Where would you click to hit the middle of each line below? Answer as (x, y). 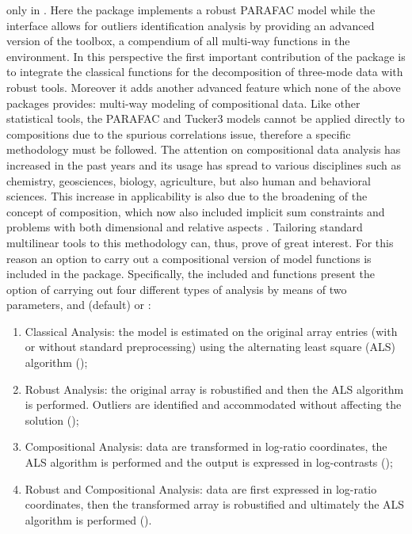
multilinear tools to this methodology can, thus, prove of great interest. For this (200, 242)
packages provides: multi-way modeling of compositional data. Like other (183, 103)
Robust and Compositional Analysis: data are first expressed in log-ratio (201, 488)
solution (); (52, 420)
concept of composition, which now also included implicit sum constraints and (196, 211)
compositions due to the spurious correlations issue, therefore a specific (179, 133)
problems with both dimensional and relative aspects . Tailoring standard (185, 227)
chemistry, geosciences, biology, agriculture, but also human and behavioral (189, 180)
